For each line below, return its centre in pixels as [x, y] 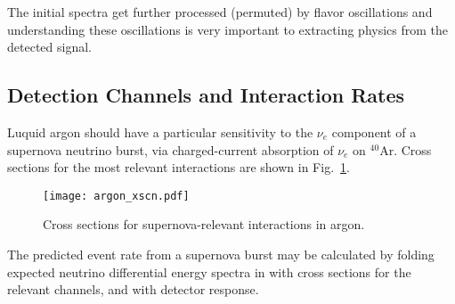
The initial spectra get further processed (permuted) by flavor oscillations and [220, 12]
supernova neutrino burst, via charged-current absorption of [171, 149]
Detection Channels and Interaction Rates [206, 95]
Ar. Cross [406, 149]
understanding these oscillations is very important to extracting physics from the [228, 29]
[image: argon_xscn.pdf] [116, 196]
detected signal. [49, 47]
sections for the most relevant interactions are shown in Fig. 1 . [179, 167]
